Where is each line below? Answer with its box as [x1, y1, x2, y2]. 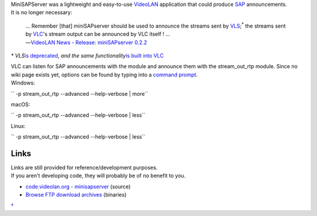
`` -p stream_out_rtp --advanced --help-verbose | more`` [11, 90, 149, 97]
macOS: [11, 100, 31, 108]
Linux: [11, 122, 26, 129]
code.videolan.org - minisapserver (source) [25, 183, 131, 190]
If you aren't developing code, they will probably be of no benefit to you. [11, 172, 186, 179]
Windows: [11, 79, 35, 86]
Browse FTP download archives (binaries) [25, 191, 127, 198]
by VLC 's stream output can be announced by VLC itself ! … [25, 31, 170, 38]
